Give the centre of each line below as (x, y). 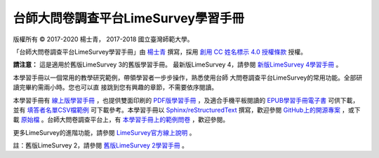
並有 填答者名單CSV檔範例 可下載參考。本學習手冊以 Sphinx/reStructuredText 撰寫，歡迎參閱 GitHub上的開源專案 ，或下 (187, 110)
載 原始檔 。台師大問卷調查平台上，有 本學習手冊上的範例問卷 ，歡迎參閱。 (121, 120)
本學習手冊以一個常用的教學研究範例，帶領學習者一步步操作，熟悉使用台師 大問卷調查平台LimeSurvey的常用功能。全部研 (188, 78)
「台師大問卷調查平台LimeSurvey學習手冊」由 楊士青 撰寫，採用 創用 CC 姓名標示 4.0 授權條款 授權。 (160, 52)
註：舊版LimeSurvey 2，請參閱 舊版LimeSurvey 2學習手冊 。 (101, 145)
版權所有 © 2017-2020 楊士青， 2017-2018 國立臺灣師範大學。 (103, 39)
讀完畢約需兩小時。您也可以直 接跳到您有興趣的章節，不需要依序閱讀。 (115, 87)
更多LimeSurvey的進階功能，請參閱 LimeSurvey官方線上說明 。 (104, 132)
